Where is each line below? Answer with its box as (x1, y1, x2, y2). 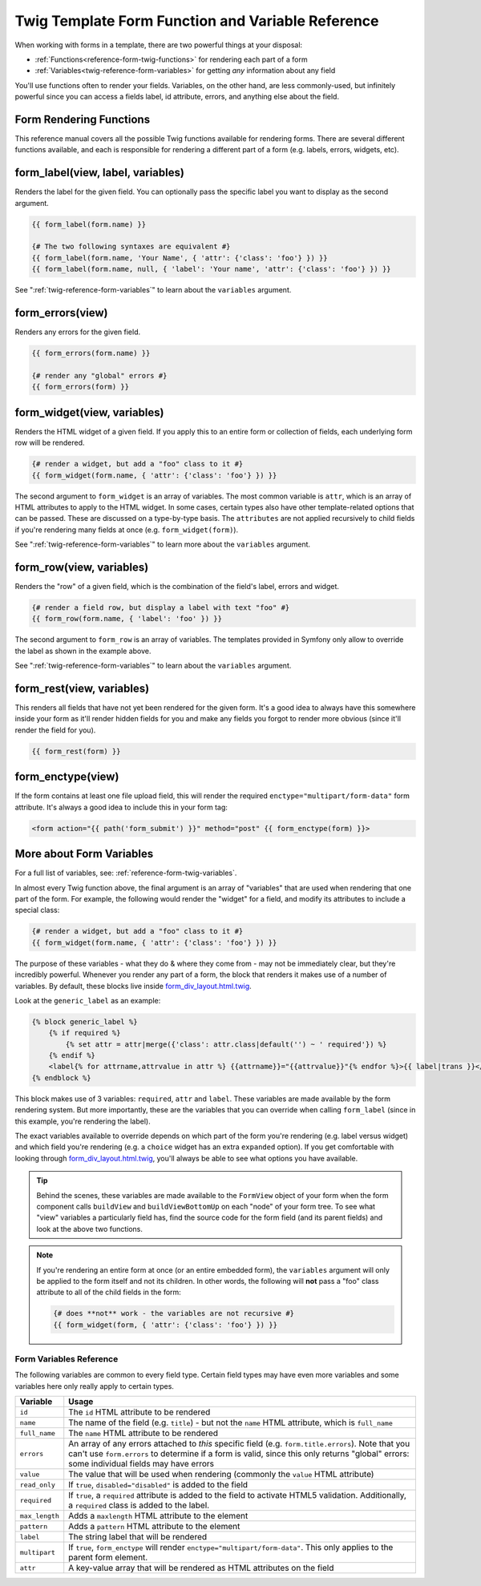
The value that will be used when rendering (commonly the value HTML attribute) (68, 1469, 374, 1480)
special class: (14, 906, 60, 915)
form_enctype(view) (14, 770, 119, 784)
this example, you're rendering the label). (14, 1116, 152, 1126)
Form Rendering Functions (14, 112, 151, 126)
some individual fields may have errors (68, 1459, 214, 1470)
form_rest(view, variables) (14, 681, 150, 695)
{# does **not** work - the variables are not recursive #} (53, 1309, 295, 1318)
